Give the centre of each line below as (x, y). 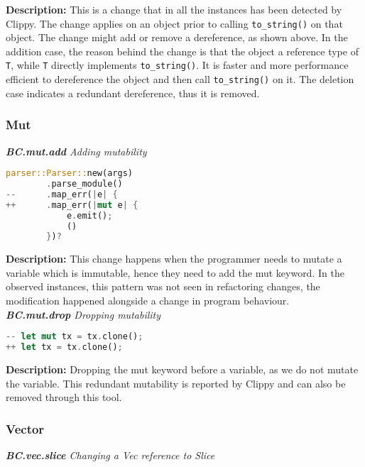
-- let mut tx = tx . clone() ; (75, 337)
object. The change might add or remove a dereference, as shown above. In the (177, 37)
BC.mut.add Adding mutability (76, 151)
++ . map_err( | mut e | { (72, 205)
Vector (25, 428)
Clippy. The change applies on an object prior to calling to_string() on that (174, 23)
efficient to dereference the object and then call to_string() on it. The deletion (180, 79)
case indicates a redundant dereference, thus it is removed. (133, 93)
